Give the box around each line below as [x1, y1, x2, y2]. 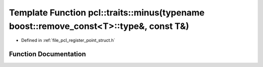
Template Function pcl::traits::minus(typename [9, 7, 205, 18]
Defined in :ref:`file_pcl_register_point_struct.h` [21, 38, 115, 43]
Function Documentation [9, 50, 86, 58]
